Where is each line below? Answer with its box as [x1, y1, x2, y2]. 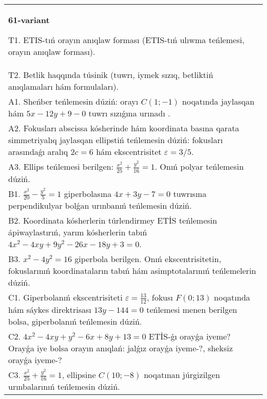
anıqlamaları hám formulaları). [8, 81, 119, 92]
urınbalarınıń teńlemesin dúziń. [8, 381, 120, 393]
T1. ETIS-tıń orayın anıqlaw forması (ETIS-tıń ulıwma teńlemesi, [8, 34, 244, 46]
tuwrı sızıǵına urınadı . [88, 107, 170, 119]
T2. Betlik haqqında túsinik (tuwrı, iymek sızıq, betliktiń [8, 69, 214, 81]
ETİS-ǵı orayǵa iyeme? [148, 330, 231, 342]
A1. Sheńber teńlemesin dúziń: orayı [8, 95, 139, 107]
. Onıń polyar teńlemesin [155, 161, 244, 172]
